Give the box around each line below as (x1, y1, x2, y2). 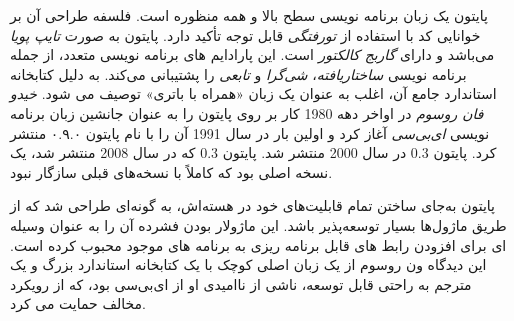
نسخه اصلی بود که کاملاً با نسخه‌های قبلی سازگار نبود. (10, 161, 333, 182)
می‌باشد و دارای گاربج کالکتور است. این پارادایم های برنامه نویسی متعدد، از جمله (10, 44, 495, 65)
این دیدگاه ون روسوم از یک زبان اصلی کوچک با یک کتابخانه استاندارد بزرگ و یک (10, 254, 487, 275)
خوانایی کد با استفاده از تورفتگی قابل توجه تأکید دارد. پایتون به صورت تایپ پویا (10, 24, 481, 45)
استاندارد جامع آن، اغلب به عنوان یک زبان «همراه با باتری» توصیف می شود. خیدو (10, 83, 497, 104)
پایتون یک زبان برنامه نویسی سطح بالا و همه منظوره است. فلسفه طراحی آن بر (10, 5, 488, 25)
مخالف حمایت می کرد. (10, 293, 146, 314)
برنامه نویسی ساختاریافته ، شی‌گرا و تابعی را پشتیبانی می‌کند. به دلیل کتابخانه (10, 63, 467, 84)
